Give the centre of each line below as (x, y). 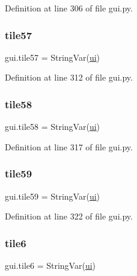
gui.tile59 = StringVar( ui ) (53, 196)
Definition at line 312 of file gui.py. (69, 77)
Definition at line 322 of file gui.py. (69, 216)
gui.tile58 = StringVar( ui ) (53, 127)
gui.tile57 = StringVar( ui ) (53, 57)
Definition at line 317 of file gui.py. (69, 146)
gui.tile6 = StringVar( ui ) (50, 265)
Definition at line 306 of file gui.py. (69, 8)
